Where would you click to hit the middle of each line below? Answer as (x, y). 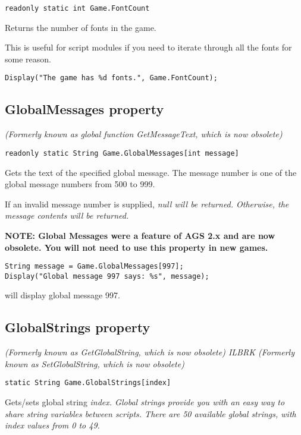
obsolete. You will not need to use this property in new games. (137, 247)
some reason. (28, 59)
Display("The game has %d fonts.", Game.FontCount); (111, 78)
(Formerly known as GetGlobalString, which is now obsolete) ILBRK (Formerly (150, 352)
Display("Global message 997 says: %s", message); (107, 276)
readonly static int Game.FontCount (77, 8)
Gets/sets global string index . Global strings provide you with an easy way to (145, 402)
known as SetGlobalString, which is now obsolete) (95, 363)
